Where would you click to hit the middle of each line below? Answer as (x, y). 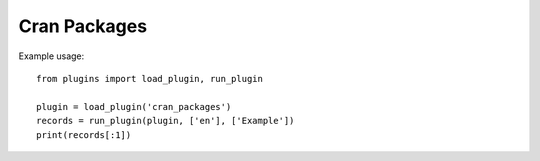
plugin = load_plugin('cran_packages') (134, 106)
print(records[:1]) (84, 134)
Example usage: (51, 56)
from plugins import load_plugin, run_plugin (150, 78)
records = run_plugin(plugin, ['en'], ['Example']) (165, 121)
